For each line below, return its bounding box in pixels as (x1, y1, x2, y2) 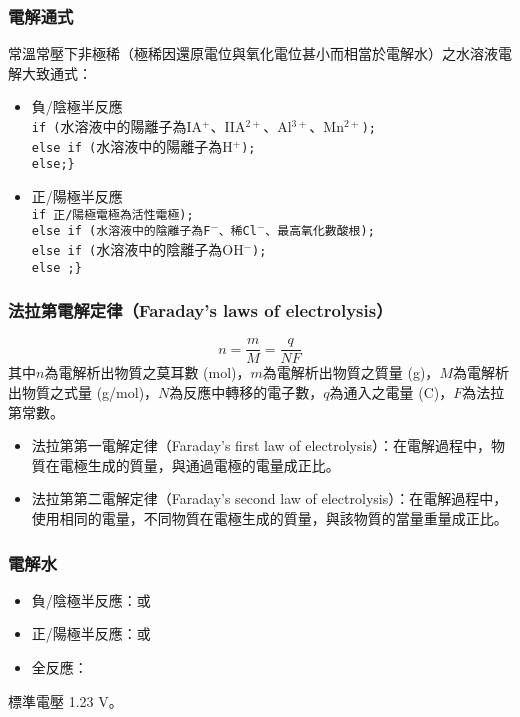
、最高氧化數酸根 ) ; (265, 224, 375, 239)
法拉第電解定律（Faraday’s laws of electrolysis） (8, 298, 393, 323)
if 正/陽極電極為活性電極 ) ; (31, 207, 194, 222)
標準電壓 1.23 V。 (8, 690, 123, 711)
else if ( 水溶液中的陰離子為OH (31, 238, 244, 259)
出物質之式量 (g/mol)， (8, 382, 159, 403)
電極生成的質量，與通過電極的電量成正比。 (59, 454, 340, 475)
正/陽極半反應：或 (31, 623, 151, 644)
